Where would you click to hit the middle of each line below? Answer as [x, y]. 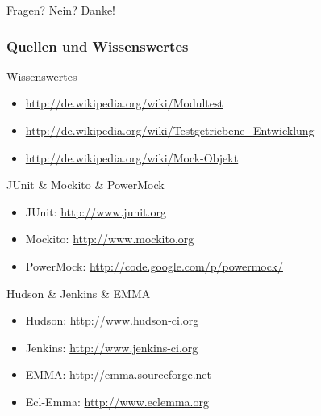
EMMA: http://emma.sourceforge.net [118, 374]
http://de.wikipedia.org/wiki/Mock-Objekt [132, 157]
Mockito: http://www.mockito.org [110, 239]
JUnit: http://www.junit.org [96, 211]
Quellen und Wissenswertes [98, 46]
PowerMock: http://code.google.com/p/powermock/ [154, 265]
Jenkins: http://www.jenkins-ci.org [112, 347]
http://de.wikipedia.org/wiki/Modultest [124, 103]
